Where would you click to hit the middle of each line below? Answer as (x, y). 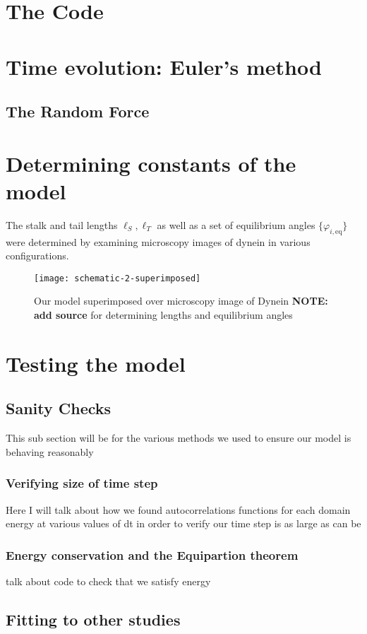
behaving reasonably (50, 451)
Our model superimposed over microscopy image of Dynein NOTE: (181, 301)
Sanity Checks (59, 408)
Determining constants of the (151, 163)
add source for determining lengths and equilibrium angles (163, 315)
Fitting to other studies (93, 620)
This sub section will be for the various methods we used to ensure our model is (179, 438)
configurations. (37, 256)
